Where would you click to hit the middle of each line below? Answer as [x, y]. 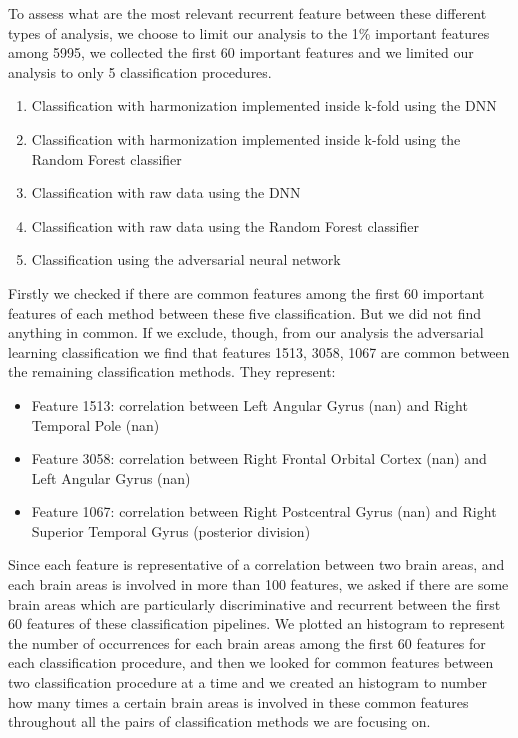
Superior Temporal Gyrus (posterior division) [171, 530]
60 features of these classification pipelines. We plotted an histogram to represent [256, 623]
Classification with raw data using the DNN [166, 192]
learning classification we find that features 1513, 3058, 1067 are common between [259, 351]
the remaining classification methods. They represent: [172, 371]
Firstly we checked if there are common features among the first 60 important [246, 292]
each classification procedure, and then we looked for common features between [251, 662]
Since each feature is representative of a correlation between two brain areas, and [256, 564]
